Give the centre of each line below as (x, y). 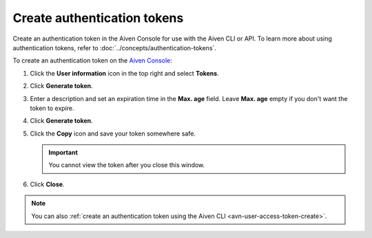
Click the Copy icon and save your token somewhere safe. (113, 133)
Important (63, 153)
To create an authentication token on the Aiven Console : (92, 61)
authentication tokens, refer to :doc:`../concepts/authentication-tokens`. (115, 47)
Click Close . (47, 184)
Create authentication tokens (98, 18)
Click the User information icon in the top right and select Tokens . (125, 73)
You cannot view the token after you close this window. (127, 165)
